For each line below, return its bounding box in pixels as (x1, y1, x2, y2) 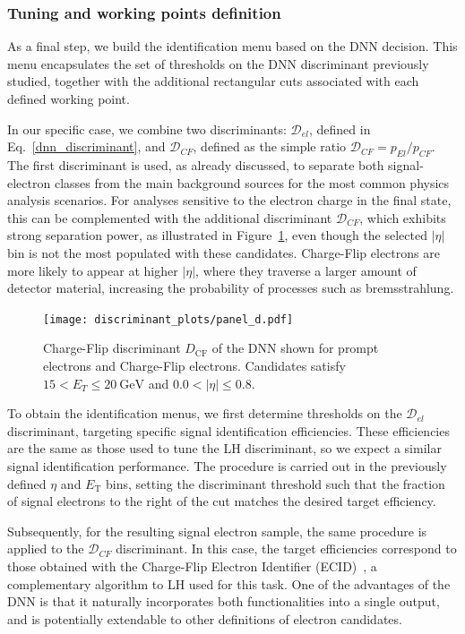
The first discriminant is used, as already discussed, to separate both (7, 155, 384, 174)
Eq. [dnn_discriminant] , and (7, 137, 166, 156)
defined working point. (7, 90, 130, 107)
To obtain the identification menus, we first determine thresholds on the (7, 404, 402, 423)
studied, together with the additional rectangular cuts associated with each (7, 72, 419, 90)
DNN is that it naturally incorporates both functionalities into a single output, (7, 592, 440, 611)
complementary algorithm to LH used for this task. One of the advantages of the (7, 574, 451, 593)
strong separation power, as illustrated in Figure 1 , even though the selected (7, 226, 428, 244)
